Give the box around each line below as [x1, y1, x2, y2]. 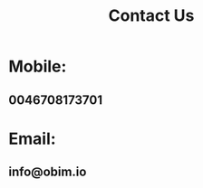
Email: [8, 128, 56, 149]
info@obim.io [8, 164, 87, 180]
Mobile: [8, 56, 67, 77]
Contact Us [108, 5, 195, 26]
